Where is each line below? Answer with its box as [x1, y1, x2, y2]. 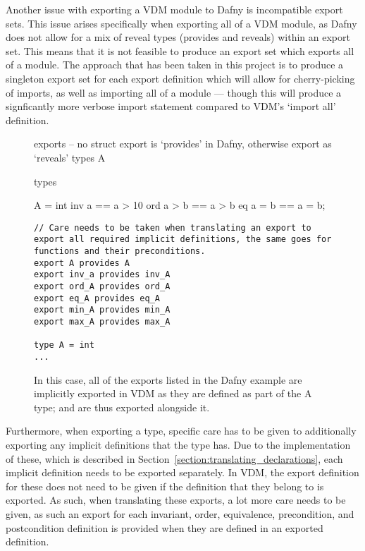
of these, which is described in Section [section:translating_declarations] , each [6, 451, 343, 466]
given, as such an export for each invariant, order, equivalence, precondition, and [6, 506, 354, 521]
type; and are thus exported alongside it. [34, 399, 210, 414]
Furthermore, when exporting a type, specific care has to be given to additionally [6, 423, 357, 438]
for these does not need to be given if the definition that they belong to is [6, 478, 324, 493]
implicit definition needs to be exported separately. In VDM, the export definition [6, 465, 359, 480]
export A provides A [34, 258, 130, 268]
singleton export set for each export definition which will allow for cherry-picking [6, 71, 355, 85]
